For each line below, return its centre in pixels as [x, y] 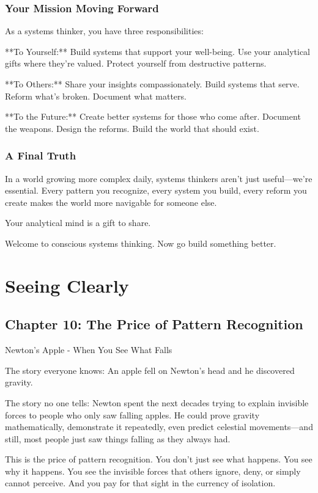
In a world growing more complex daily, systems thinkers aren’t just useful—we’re [159, 178]
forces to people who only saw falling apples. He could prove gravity [132, 414]
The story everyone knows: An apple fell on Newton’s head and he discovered [150, 370]
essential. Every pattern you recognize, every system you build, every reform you [156, 190]
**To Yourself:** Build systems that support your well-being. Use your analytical [157, 51]
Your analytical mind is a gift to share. [78, 223]
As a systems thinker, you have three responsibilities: [104, 31]
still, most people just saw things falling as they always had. [118, 438]
